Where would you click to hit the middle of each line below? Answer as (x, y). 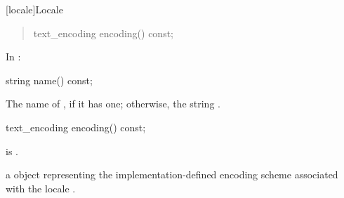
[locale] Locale (34, 9)
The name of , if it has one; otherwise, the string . (113, 104)
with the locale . (41, 188)
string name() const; (49, 80)
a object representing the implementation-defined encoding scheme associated (172, 174)
